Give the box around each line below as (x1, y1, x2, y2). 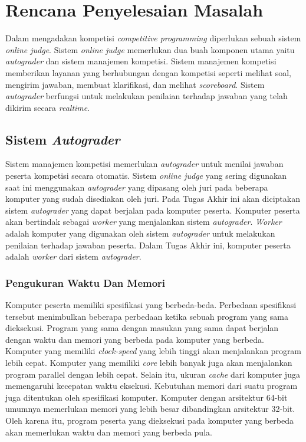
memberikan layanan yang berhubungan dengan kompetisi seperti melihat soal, (5, 66, 291, 78)
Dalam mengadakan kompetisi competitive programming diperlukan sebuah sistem (5, 32, 301, 44)
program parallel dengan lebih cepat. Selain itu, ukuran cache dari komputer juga (5, 368, 300, 380)
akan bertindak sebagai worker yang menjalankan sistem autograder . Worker (5, 215, 282, 228)
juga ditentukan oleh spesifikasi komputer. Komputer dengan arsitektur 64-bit (5, 391, 288, 403)
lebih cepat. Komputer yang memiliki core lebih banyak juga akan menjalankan (5, 356, 292, 369)
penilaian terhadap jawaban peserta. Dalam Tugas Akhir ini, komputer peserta (5, 238, 291, 251)
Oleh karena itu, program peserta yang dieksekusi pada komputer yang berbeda (5, 414, 294, 426)
